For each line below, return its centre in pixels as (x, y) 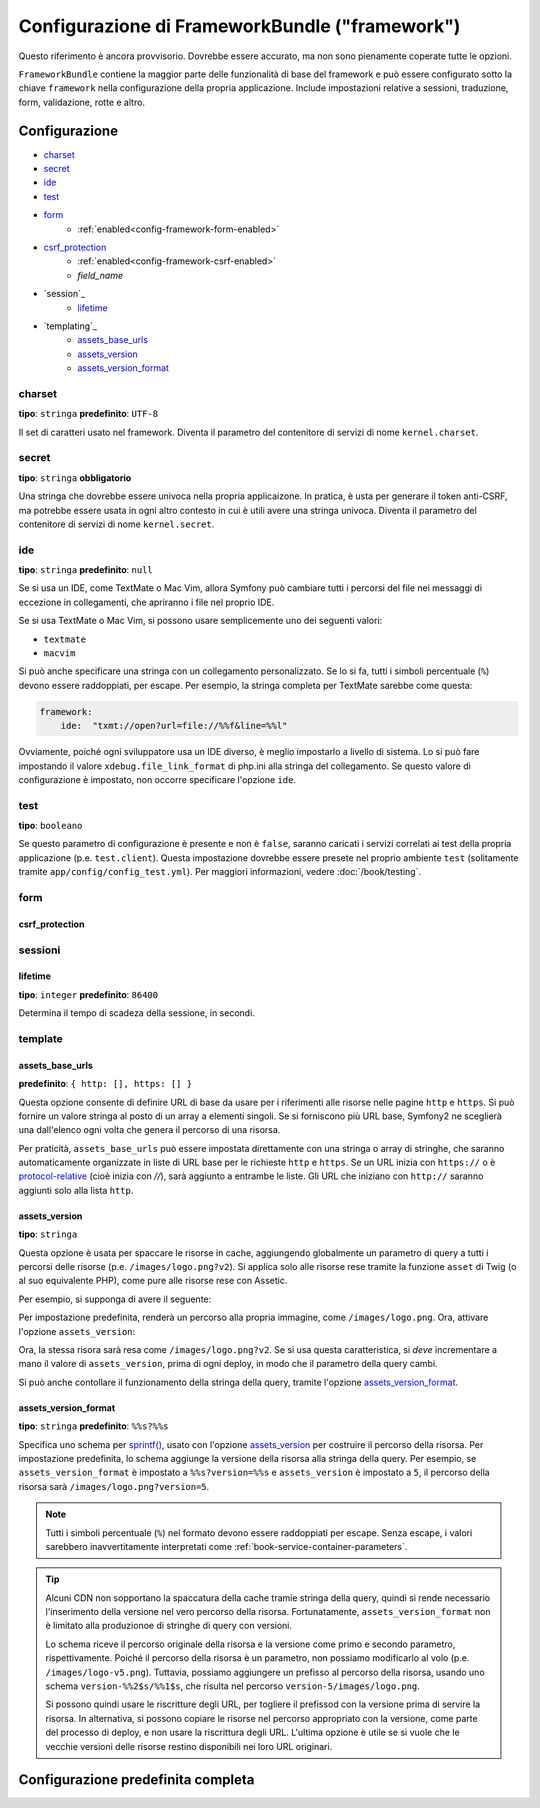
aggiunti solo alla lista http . (76, 1190)
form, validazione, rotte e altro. (81, 102)
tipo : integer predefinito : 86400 (88, 994)
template (41, 1038)
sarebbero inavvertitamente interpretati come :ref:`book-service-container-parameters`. (226, 1546)
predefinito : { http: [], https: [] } (105, 1084)
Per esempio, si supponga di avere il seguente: (115, 1299)
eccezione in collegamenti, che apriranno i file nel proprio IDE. (146, 602)
